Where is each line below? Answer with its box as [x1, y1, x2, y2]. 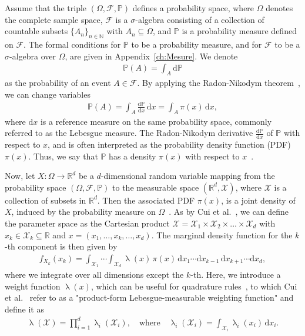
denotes [266, 2, 293, 14]
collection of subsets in [5, 194, 86, 206]
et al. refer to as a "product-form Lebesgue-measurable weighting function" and [5, 291, 294, 304]
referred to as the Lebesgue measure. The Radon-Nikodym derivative [5, 127, 253, 139]
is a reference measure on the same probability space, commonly [40, 115, 272, 127]
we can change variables [5, 88, 91, 100]
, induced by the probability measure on [11, 205, 156, 218]
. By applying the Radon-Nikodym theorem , [137, 76, 300, 88]
